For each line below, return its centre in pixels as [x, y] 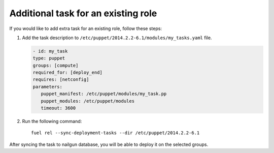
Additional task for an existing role [83, 13]
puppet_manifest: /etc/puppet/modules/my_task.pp [104, 94]
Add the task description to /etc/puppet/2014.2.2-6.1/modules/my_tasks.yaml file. [117, 38]
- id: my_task [50, 51]
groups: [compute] [56, 65]
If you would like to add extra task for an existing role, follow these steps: [86, 28]
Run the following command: [52, 121]
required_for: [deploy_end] [67, 73]
